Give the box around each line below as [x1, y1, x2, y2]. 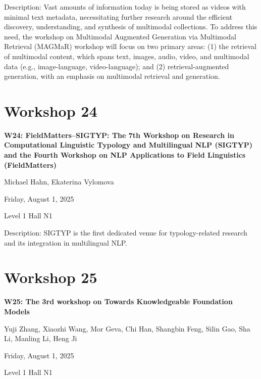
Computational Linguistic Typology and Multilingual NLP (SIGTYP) [4, 139, 253, 150]
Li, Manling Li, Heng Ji [4, 333, 77, 344]
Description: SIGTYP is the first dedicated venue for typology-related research [4, 227, 247, 238]
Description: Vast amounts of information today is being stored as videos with [4, 2, 246, 12]
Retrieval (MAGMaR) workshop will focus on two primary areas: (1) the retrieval [4, 41, 256, 52]
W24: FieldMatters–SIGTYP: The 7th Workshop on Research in [4, 129, 235, 140]
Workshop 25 [4, 267, 97, 288]
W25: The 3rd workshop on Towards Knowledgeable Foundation [4, 296, 233, 307]
